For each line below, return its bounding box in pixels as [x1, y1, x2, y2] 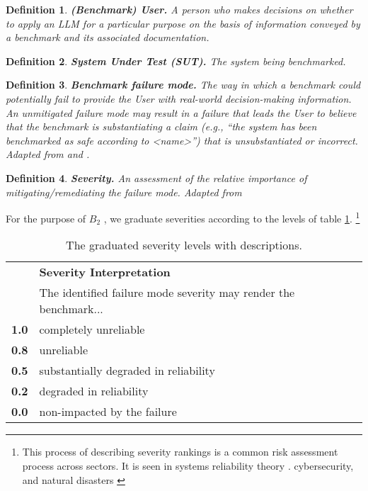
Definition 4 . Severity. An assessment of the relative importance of [6, 170, 307, 185]
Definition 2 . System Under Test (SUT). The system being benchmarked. [6, 53, 346, 68]
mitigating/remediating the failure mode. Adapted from [6, 184, 242, 199]
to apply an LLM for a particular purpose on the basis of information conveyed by [6, 16, 360, 30]
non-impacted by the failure [39, 403, 177, 420]
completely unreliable [39, 321, 145, 338]
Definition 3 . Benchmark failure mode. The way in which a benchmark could [6, 77, 361, 92]
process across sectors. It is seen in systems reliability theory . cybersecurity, [22, 458, 354, 473]
